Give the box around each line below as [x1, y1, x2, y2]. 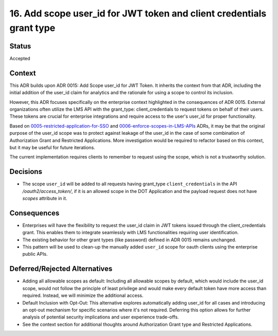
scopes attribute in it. [22, 195, 67, 201]
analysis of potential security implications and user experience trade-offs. [22, 314, 179, 320]
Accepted [9, 55, 30, 61]
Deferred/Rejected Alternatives [9, 264, 113, 273]
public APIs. [22, 251, 48, 257]
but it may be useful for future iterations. [9, 144, 95, 150]
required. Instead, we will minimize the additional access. [22, 292, 144, 298]
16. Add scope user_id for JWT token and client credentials [9, 8, 267, 19]
